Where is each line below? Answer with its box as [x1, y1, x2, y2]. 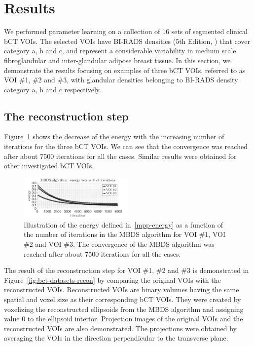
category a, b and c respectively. [4, 84, 101, 94]
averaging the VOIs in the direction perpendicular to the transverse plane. [4, 333, 228, 343]
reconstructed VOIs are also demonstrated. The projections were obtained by [4, 323, 237, 333]
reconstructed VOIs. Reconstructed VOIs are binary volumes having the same [4, 284, 239, 295]
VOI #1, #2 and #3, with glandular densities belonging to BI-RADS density [4, 75, 238, 85]
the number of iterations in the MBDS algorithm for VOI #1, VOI [24, 229, 225, 239]
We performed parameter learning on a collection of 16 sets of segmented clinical [4, 26, 248, 37]
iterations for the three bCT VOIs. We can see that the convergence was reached [4, 141, 248, 152]
